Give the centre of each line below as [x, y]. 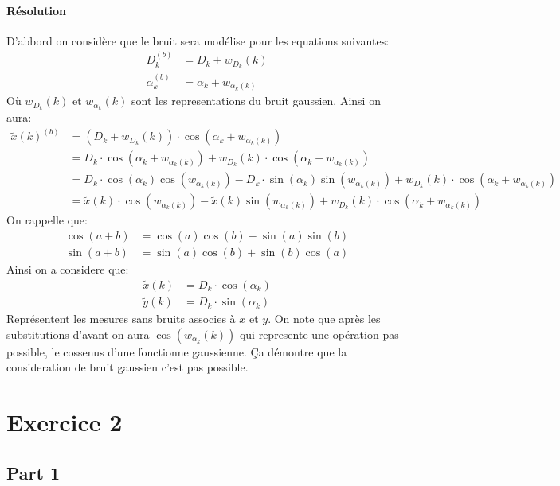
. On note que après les [324, 319]
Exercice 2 [65, 422]
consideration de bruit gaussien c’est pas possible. [127, 367]
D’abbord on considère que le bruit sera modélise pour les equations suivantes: [198, 40]
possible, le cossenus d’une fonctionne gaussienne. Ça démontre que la [177, 351]
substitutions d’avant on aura [78, 334]
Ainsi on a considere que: [68, 269]
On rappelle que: [47, 220]
